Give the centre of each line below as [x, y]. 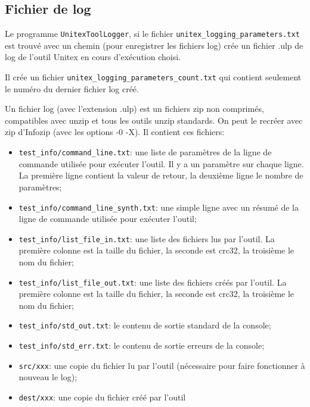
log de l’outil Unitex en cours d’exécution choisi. [93, 57]
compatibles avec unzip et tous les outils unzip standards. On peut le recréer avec [154, 120]
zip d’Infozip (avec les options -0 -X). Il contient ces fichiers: [115, 132]
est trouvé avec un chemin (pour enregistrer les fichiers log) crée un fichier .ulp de [154, 45]
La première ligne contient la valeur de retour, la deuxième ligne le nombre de [161, 175]
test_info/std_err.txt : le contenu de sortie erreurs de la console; [142, 345]
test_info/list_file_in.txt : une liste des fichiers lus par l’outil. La [147, 238]
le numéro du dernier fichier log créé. [72, 88]
